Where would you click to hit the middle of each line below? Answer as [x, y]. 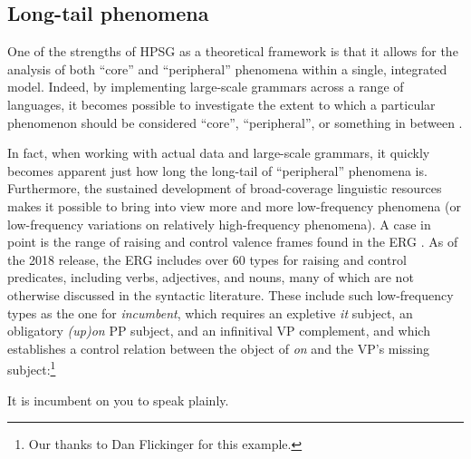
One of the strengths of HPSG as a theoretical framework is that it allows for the [233, 51]
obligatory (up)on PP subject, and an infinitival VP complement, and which [219, 331]
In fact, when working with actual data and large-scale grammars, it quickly [219, 153]
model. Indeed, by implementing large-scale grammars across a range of [206, 87]
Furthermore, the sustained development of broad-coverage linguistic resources [225, 188]
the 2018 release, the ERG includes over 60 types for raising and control [207, 259]
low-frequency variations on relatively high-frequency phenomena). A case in [219, 224]
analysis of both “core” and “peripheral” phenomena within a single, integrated [227, 68]
